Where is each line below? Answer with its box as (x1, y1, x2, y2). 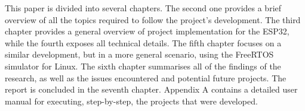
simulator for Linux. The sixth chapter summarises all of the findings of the (5, 59, 281, 72)
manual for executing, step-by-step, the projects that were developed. (5, 94, 258, 107)
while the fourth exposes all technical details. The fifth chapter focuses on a (5, 36, 282, 49)
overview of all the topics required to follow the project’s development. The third (5, 13, 301, 26)
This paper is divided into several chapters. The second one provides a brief (5, 2, 282, 14)
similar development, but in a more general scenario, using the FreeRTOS (5, 48, 274, 61)
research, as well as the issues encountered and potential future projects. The (5, 71, 286, 84)
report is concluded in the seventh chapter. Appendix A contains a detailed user (5, 83, 298, 96)
